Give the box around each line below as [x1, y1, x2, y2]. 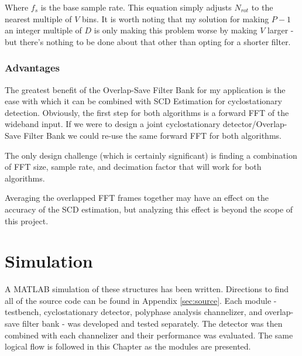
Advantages [5, 60, 60, 75]
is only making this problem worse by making [94, 24, 258, 36]
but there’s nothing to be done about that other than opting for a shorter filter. [5, 35, 291, 47]
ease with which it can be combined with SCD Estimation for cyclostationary [5, 95, 282, 107]
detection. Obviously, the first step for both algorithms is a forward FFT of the [5, 106, 289, 118]
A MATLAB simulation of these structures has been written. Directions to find [5, 283, 289, 295]
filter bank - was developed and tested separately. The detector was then [22, 317, 283, 330]
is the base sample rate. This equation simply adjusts [40, 1, 232, 13]
